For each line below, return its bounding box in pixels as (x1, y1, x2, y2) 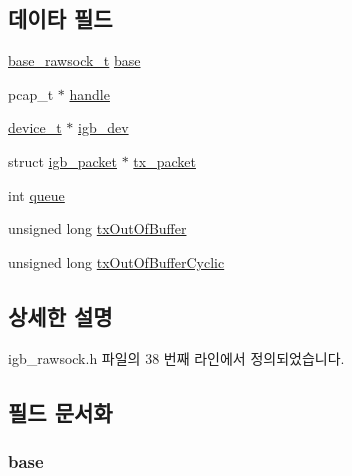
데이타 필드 (8, 3, 113, 34)
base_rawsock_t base (8, 50, 141, 71)
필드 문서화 (8, 396, 113, 427)
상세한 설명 (8, 300, 113, 331)
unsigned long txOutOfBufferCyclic (8, 251, 225, 272)
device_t (8, 117, 62, 138)
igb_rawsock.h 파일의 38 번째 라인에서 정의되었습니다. (8, 347, 345, 368)
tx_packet (133, 150, 196, 171)
